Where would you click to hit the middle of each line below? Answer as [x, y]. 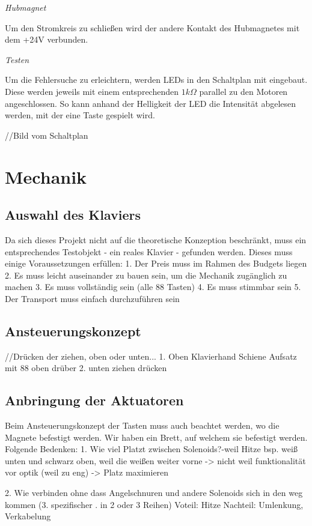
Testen [17, 59]
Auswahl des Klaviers [73, 215]
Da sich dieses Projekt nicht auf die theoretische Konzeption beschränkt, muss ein [156, 239]
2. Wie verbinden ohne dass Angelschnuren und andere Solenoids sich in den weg [154, 493]
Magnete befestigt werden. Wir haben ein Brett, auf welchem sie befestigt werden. [156, 437]
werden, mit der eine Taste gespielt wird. [80, 115]
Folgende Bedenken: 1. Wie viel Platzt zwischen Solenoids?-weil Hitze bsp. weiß [151, 449]
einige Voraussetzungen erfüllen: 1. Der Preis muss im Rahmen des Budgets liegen [156, 263]
